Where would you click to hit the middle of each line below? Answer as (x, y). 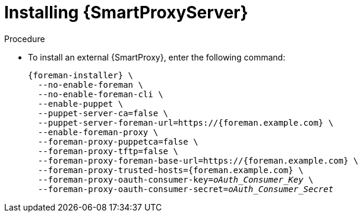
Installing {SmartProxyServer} (126, 12)
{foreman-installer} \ (81, 75)
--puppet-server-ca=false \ (103, 113)
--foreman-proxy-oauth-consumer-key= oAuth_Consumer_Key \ (176, 179)
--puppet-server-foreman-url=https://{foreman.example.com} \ (186, 122)
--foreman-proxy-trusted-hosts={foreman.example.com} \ (171, 170)
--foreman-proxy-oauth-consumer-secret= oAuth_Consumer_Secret (186, 189)
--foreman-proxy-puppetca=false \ (118, 141)
